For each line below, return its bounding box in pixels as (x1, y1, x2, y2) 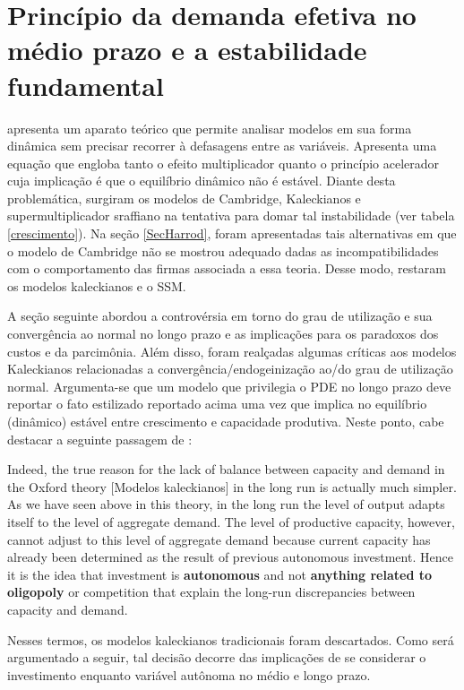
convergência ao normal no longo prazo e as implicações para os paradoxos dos (7, 324, 439, 343)
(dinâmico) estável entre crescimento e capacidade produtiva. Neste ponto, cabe (7, 412, 444, 430)
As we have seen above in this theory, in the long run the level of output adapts (7, 495, 445, 513)
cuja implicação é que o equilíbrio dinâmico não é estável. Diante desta (7, 171, 396, 190)
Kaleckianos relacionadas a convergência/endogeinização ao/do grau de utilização (7, 359, 453, 378)
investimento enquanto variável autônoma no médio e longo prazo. (7, 665, 371, 684)
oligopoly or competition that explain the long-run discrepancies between (7, 582, 416, 601)
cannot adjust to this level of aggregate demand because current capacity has (7, 530, 431, 548)
